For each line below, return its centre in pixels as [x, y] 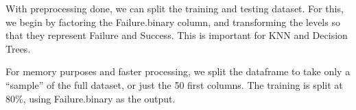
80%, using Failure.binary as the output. [91, 98]
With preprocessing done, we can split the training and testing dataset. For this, [175, 8]
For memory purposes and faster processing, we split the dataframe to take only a [178, 71]
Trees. [18, 48]
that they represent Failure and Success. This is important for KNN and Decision [177, 35]
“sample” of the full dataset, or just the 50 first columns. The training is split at [174, 84]
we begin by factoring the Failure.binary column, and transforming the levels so [173, 22]
